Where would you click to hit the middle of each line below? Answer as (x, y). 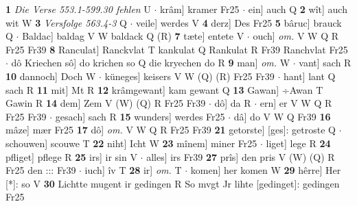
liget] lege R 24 (298, 143)
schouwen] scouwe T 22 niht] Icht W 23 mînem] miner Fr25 (131, 143)
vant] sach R (325, 63)
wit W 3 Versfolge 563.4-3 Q (66, 22)
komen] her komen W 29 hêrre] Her (266, 170)
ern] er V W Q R (296, 103)
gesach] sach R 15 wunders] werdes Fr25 (140, 116)
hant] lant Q (309, 76)
